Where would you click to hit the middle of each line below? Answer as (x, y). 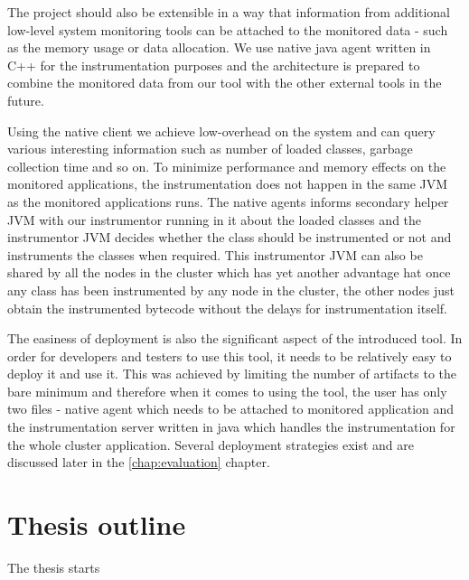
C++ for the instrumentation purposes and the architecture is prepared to (214, 65)
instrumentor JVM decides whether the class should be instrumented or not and (230, 237)
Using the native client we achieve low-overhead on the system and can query (221, 131)
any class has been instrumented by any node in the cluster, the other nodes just (231, 290)
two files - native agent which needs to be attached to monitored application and (231, 409)
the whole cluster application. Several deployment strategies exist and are (211, 444)
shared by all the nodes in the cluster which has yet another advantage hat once (229, 272)
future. (26, 100)
